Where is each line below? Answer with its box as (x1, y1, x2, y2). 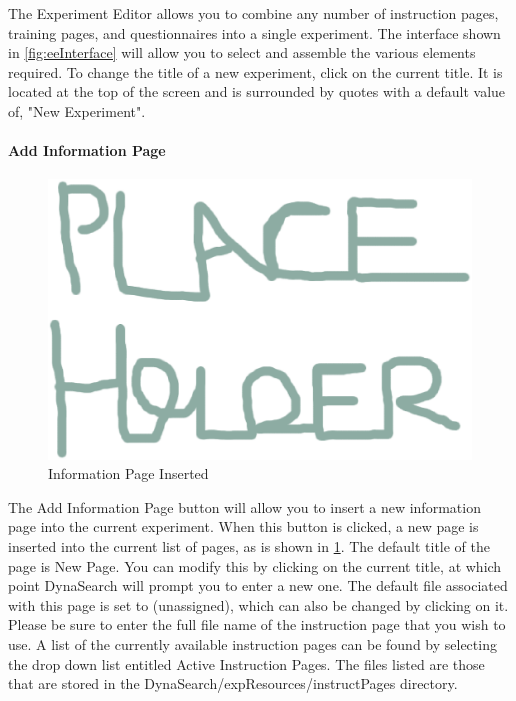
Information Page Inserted (48, 463, 209, 484)
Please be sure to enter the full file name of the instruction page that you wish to (8, 614, 506, 635)
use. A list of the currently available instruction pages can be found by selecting (8, 634, 497, 655)
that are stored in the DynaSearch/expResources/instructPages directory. (8, 673, 458, 694)
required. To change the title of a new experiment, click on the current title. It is (8, 61, 503, 82)
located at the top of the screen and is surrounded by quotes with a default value (8, 81, 506, 102)
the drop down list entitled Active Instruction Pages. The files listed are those (8, 653, 485, 674)
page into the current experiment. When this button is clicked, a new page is (8, 516, 479, 537)
